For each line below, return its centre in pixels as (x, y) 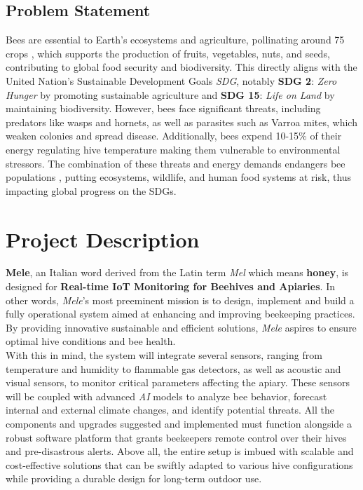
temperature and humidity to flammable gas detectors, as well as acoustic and (173, 368)
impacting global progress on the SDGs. (91, 190)
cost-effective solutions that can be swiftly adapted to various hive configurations (179, 464)
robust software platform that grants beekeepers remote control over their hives (176, 437)
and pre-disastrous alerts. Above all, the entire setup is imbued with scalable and (180, 451)
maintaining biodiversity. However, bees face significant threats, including (163, 108)
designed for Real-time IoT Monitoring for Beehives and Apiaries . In (170, 286)
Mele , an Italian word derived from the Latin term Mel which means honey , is (177, 272)
